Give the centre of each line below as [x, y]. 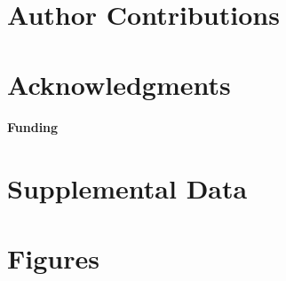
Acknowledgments [119, 84]
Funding [33, 127]
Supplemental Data [127, 188]
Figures [53, 258]
